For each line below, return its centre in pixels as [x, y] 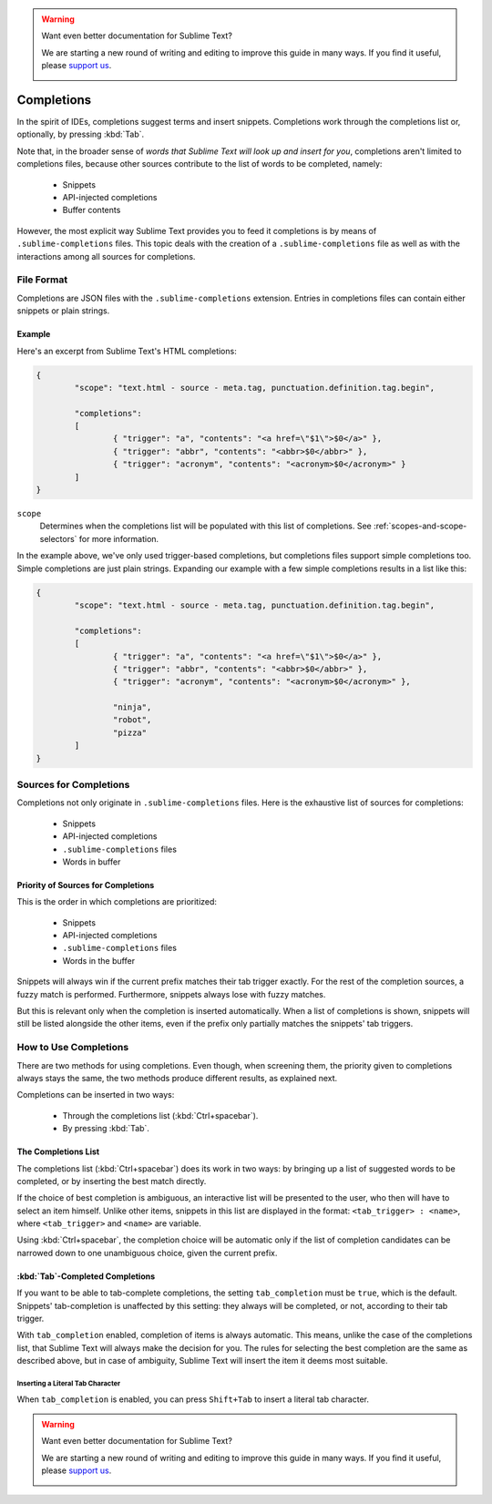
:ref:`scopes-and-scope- [420, 526]
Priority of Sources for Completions [86, 885]
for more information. [119, 538]
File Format [42, 280]
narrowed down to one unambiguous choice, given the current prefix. [147, 1253]
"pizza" [130, 732]
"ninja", [132, 707]
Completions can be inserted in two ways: [96, 1095]
